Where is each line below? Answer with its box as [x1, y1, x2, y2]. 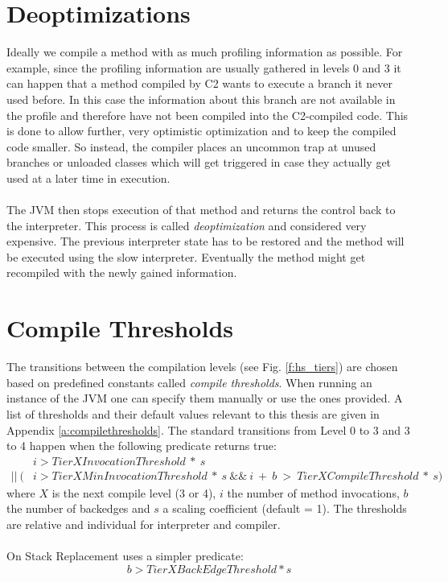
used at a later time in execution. [6, 169, 171, 186]
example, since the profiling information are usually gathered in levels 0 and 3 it [6, 59, 401, 76]
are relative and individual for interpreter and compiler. [6, 515, 281, 532]
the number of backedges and [6, 500, 150, 517]
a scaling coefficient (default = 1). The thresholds [162, 500, 407, 517]
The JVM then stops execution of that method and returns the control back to [6, 201, 396, 218]
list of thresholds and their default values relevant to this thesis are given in [6, 405, 380, 422]
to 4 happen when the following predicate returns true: [6, 437, 277, 454]
